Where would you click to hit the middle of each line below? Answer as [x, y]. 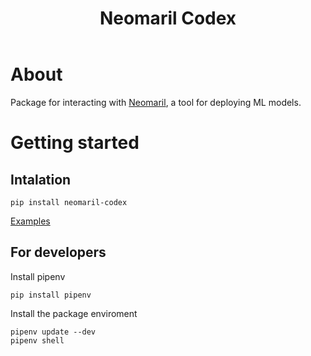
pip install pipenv [51, 295]
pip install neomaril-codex [69, 202]
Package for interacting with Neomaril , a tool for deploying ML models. [156, 102]
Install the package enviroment [74, 313]
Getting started [75, 143]
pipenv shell [37, 340]
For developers [58, 252]
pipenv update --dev [53, 332]
